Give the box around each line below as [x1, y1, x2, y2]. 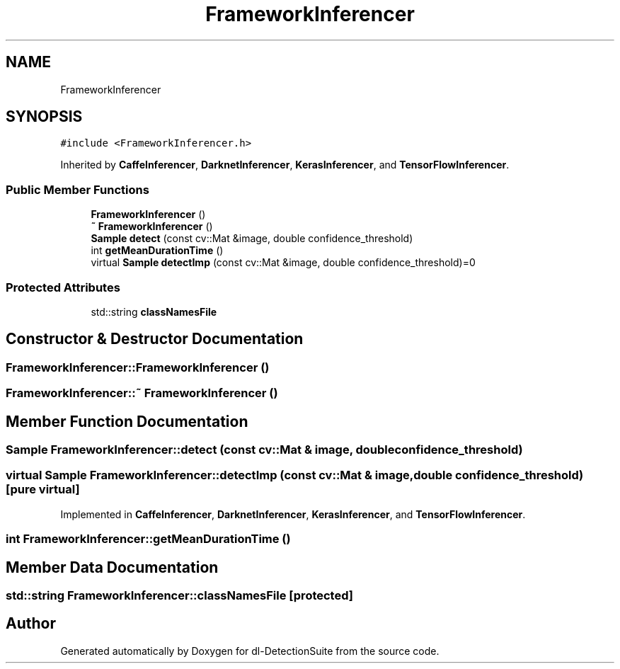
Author [6, 614, 56, 633]
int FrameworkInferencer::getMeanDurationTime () [6, 532, 291, 547]
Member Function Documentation [6, 412, 248, 430]
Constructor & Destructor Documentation [6, 330, 304, 348]
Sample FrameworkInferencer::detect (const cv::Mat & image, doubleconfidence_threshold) [6, 442, 523, 457]
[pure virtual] [6, 482, 80, 497]
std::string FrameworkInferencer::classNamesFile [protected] [6, 588, 353, 602]
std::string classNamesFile [91, 305, 217, 318]
